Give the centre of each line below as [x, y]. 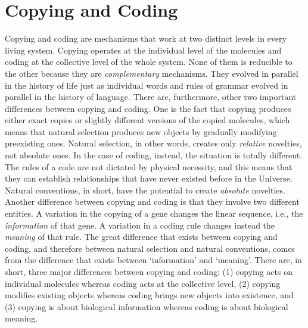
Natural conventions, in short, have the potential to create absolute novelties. [145, 190]
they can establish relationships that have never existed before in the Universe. [149, 178]
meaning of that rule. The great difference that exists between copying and [141, 237]
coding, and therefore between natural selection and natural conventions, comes [150, 248]
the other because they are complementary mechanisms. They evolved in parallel [152, 73]
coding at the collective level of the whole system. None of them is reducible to [149, 62]
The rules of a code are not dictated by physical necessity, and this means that [149, 166]
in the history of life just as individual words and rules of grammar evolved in [147, 85]
